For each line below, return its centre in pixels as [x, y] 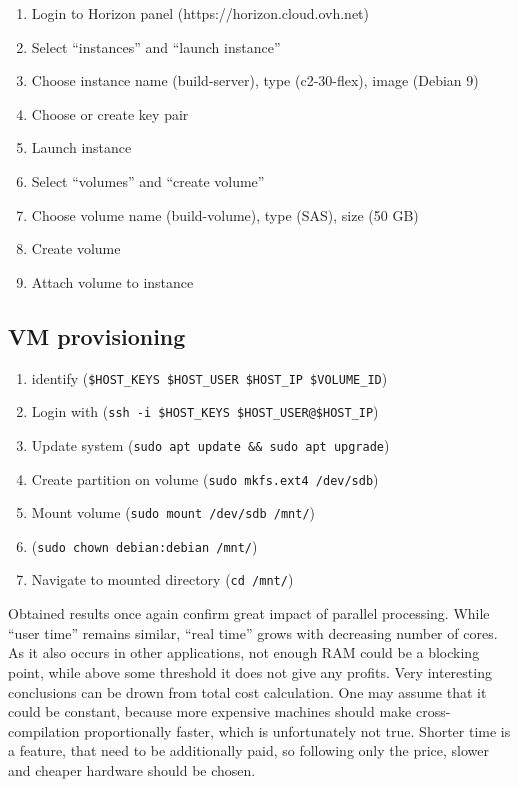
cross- [433, 711]
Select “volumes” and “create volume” [148, 180]
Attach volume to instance [112, 281]
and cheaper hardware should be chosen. [132, 769]
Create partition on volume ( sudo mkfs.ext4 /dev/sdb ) [205, 478]
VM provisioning [97, 335]
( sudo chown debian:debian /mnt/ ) [144, 545]
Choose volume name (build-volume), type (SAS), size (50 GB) [225, 214]
